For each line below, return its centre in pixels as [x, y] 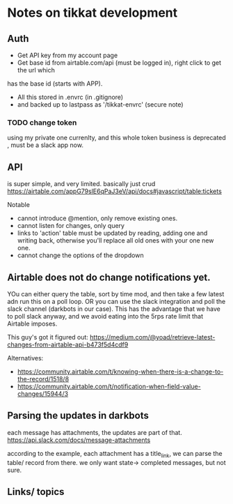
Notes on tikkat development [93, 13]
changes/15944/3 [42, 394]
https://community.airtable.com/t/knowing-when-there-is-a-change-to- [120, 372]
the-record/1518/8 [43, 379]
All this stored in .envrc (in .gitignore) [70, 97]
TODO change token [42, 122]
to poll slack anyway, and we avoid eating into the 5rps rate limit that [105, 316]
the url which [36, 70]
